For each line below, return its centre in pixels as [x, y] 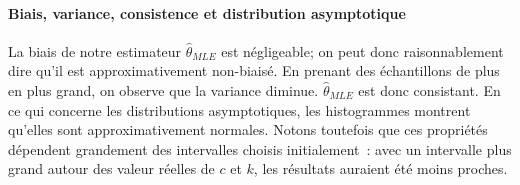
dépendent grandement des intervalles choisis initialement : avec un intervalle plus [260, 148]
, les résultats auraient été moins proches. [380, 168]
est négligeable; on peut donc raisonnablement [362, 50]
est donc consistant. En [429, 89]
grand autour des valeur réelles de [111, 168]
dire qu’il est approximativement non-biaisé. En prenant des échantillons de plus [254, 70]
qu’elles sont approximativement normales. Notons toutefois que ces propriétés [248, 129]
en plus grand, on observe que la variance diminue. [163, 89]
